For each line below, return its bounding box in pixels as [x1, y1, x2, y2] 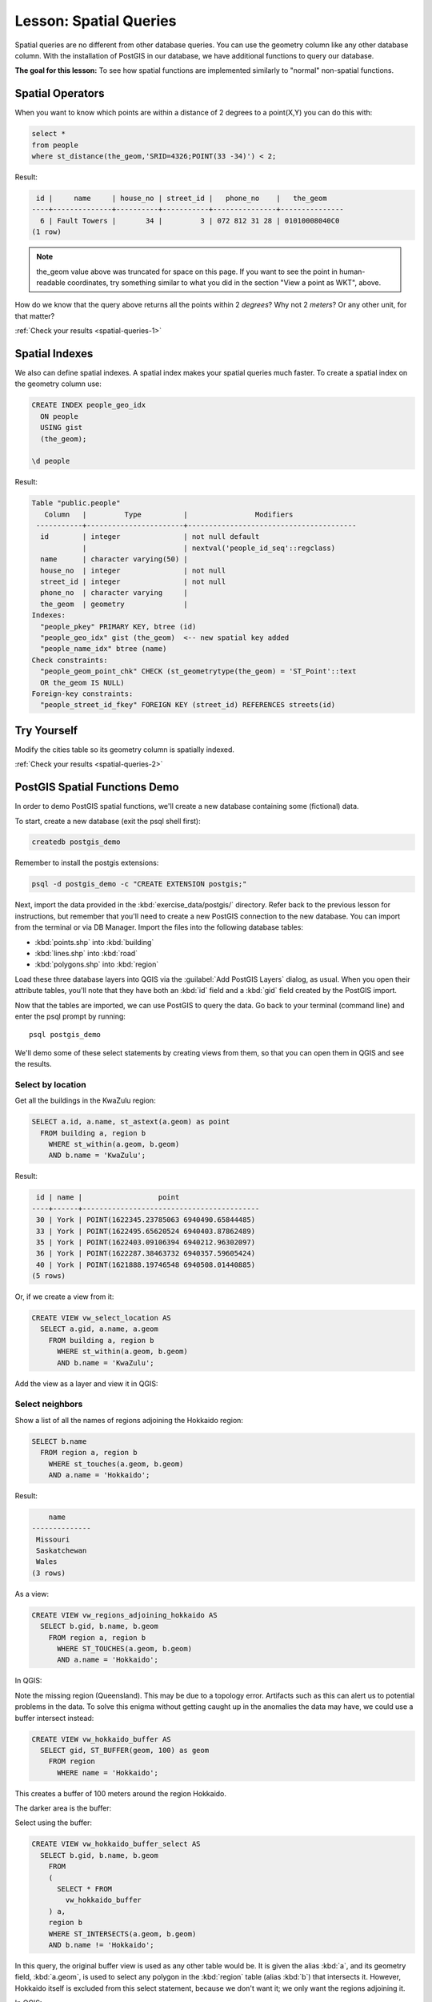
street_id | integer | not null [40, 577, 226, 586]
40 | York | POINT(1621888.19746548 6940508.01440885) [36, 1260, 256, 1269]
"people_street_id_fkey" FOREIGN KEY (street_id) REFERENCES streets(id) [40, 701, 336, 710]
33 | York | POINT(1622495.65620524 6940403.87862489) [36, 1226, 256, 1236]
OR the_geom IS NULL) [40, 677, 126, 687]
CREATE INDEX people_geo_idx [31, 400, 146, 410]
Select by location [14, 1079, 87, 1090]
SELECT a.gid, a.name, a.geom [40, 1325, 159, 1333]
